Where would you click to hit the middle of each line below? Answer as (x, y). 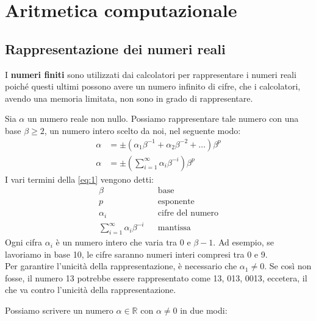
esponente (176, 202)
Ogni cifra (24, 242)
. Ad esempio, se (244, 242)
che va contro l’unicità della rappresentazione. (91, 290)
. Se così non (288, 266)
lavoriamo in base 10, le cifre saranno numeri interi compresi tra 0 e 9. (136, 254)
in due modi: (204, 310)
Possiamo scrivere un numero (59, 310)
